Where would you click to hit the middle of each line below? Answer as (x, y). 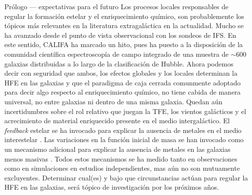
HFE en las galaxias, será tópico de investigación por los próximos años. (112, 187)
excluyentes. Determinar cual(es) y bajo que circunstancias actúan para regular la (126, 177)
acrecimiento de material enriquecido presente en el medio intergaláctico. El (117, 121)
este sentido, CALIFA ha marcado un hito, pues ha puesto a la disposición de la (124, 44)
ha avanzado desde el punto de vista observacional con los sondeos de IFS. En (120, 35)
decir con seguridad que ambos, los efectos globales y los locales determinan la (121, 73)
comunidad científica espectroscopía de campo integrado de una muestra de (117, 54)
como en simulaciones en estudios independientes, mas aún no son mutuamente (122, 168)
